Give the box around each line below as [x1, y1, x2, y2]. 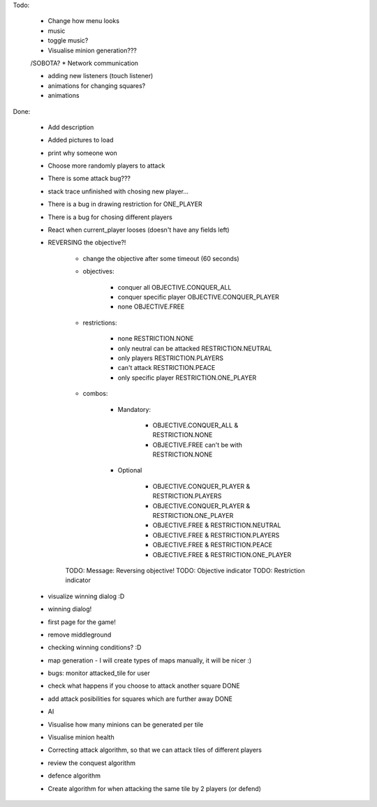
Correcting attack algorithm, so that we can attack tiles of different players [47, 746, 262, 754]
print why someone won [47, 149, 118, 157]
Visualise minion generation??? [47, 46, 138, 54]
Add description [47, 123, 94, 131]
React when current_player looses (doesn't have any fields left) [47, 225, 230, 234]
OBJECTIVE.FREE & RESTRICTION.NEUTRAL [152, 521, 281, 530]
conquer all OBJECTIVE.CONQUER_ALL [117, 283, 232, 291]
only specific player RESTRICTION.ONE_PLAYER [117, 373, 257, 382]
